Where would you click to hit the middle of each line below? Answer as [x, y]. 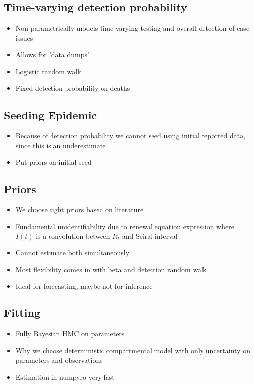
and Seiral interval [150, 236]
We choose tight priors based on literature [79, 209]
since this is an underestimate [61, 145]
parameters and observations [59, 360]
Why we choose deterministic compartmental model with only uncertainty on [133, 350]
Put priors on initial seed [53, 162]
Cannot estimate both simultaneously [73, 253]
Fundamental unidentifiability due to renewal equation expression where [125, 226]
